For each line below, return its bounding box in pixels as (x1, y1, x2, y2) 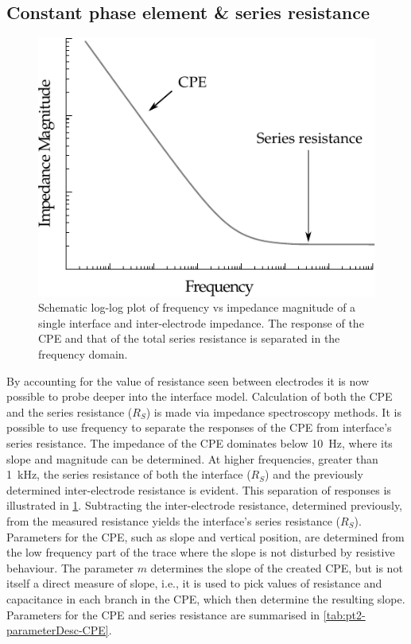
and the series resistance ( (6, 403, 133, 420)
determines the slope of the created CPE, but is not (150, 559, 403, 576)
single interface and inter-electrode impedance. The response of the (38, 314, 364, 331)
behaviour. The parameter (6, 559, 134, 576)
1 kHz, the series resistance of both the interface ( (6, 466, 251, 483)
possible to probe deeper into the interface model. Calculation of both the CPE (6, 388, 393, 405)
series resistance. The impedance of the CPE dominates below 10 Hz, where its (6, 434, 393, 451)
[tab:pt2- (323, 606, 366, 623)
